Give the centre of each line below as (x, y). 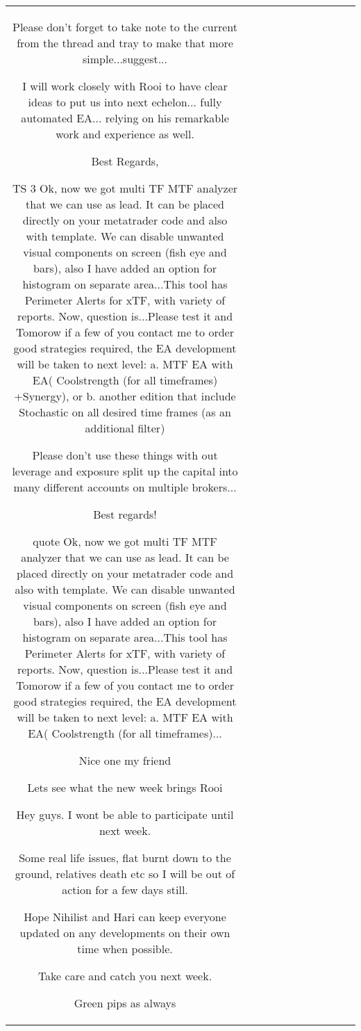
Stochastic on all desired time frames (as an (125, 412)
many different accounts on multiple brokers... (125, 487)
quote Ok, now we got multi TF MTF (125, 541)
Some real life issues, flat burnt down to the (125, 858)
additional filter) (125, 428)
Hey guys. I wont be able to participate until (125, 814)
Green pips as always (125, 1003)
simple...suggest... (125, 59)
